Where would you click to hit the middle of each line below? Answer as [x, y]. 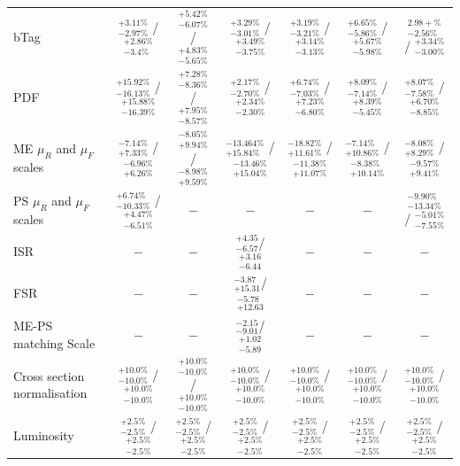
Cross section [49, 375]
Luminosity [44, 435]
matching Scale [54, 342]
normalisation [50, 393]
